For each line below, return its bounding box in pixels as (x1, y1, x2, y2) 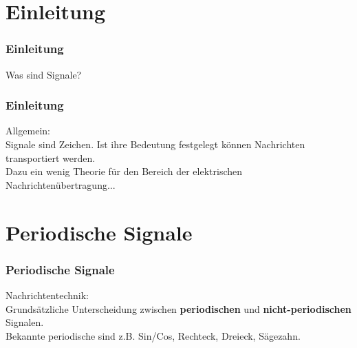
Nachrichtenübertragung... (6, 177, 116, 192)
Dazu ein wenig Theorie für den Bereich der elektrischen (6, 164, 243, 178)
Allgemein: (6, 123, 50, 138)
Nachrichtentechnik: (6, 287, 89, 302)
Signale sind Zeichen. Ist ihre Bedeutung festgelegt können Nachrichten (6, 137, 305, 151)
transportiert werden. (6, 150, 96, 165)
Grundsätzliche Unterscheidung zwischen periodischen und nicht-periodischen (6, 301, 351, 316)
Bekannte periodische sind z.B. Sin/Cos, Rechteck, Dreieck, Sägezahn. (6, 328, 301, 342)
